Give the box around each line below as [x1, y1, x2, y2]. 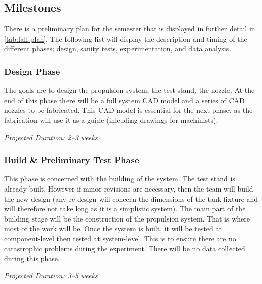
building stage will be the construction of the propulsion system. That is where [4, 213, 250, 224]
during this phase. [4, 253, 60, 264]
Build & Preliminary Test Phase [4, 153, 139, 166]
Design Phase [4, 65, 60, 77]
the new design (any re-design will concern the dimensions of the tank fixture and [4, 193, 258, 204]
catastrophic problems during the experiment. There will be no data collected [4, 243, 245, 254]
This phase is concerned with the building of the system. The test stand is [4, 173, 235, 184]
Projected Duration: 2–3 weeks [4, 132, 98, 142]
